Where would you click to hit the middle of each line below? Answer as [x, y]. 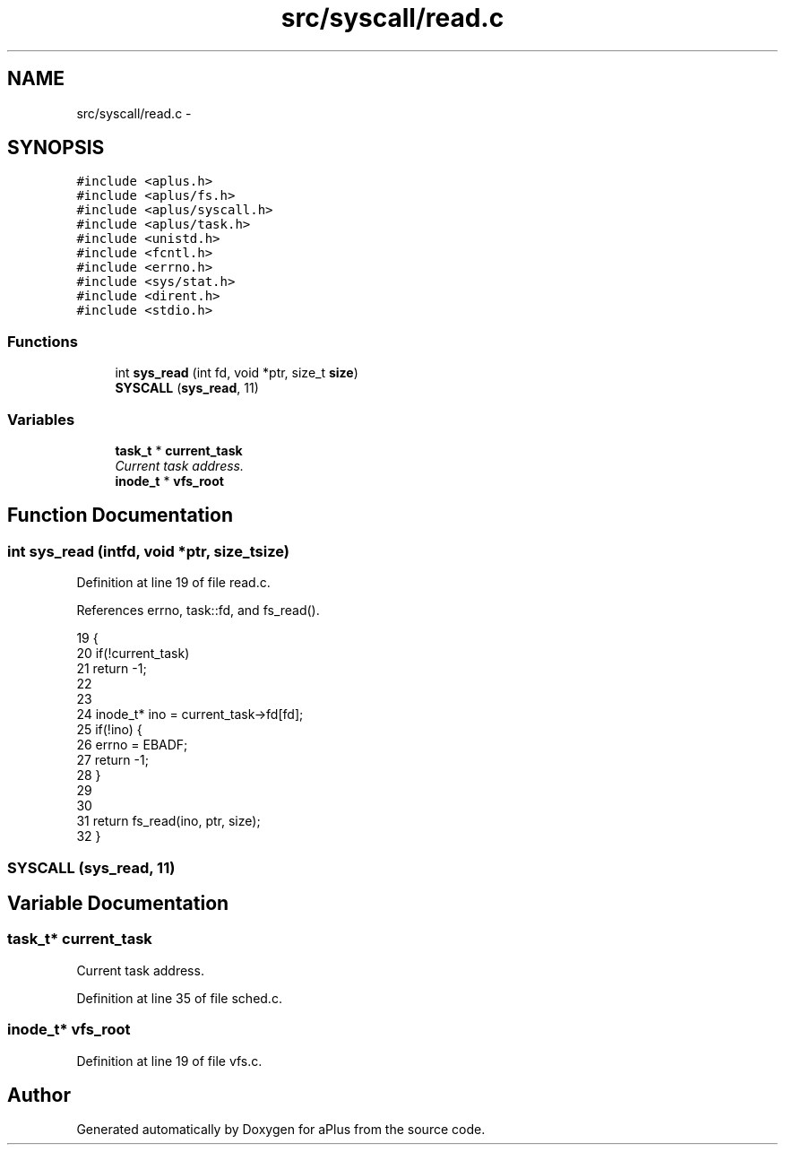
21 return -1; [112, 669]
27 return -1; [112, 760]
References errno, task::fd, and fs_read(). [198, 611]
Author [39, 1095]
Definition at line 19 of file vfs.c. [169, 1061]
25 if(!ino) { [109, 730]
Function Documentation [120, 515]
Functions [43, 341]
